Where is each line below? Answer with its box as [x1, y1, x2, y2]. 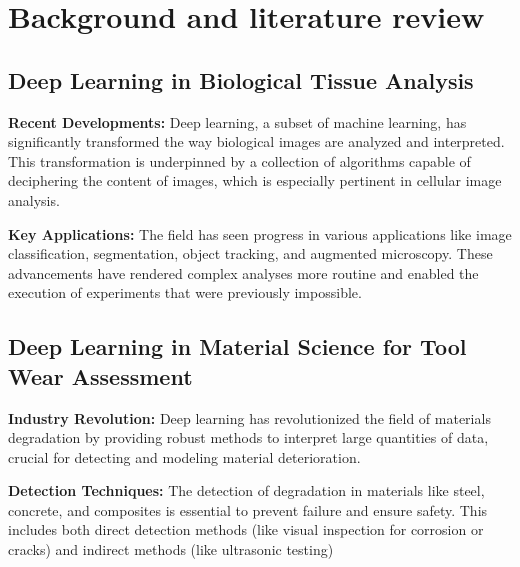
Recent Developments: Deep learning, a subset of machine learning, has [8, 111, 467, 132]
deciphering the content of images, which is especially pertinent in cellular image [8, 170, 502, 191]
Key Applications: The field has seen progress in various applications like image [8, 223, 512, 244]
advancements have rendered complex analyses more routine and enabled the [8, 262, 479, 283]
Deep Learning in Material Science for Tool [8, 331, 467, 362]
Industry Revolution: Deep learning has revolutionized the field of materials [8, 407, 491, 428]
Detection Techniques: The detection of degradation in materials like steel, [8, 480, 485, 501]
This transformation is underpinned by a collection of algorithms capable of [8, 150, 471, 171]
